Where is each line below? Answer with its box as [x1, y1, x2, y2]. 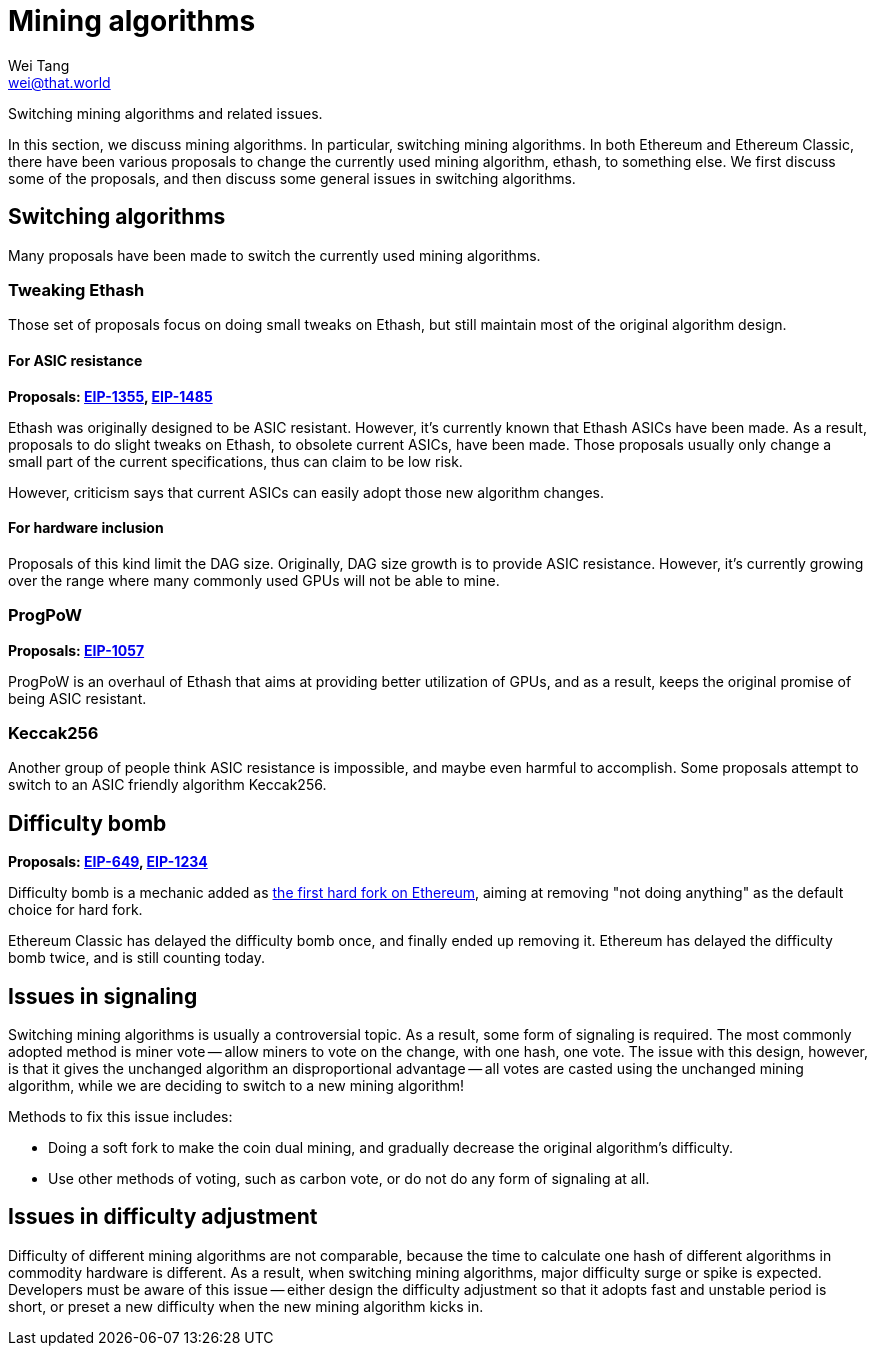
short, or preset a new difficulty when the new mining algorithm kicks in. [8, 1297, 484, 1315]
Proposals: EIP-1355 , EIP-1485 [8, 387, 213, 405]
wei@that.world [8, 73, 111, 91]
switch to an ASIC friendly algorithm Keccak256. [8, 776, 327, 794]
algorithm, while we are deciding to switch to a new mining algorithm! [8, 1076, 465, 1094]
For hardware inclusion [8, 519, 164, 537]
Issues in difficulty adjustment [8, 1204, 318, 1230]
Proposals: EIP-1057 [8, 641, 145, 659]
